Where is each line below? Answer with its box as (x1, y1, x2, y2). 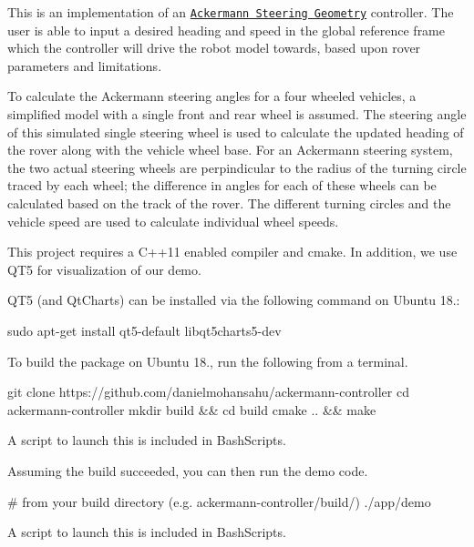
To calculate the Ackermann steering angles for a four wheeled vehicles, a (7, 86, 417, 106)
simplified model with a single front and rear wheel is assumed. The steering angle (7, 105, 467, 124)
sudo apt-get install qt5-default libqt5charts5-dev (7, 320, 282, 339)
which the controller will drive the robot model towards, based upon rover (7, 38, 421, 57)
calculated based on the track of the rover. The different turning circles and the (7, 194, 451, 212)
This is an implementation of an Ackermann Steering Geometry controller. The (7, 3, 454, 21)
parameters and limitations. (7, 56, 162, 75)
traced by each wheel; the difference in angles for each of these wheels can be (7, 176, 437, 195)
